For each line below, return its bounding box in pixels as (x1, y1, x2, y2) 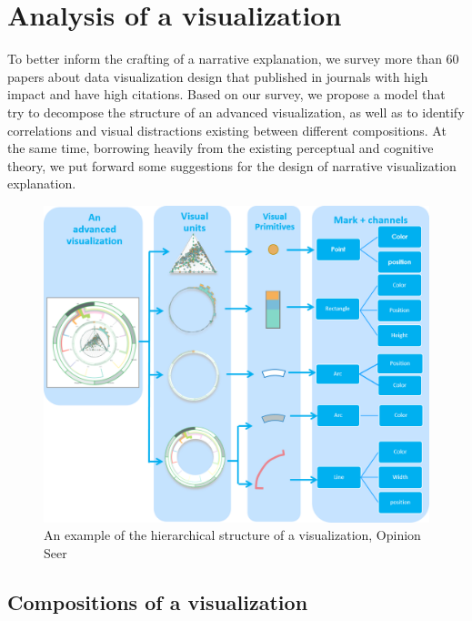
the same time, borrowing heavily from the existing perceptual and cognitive (7, 138, 434, 158)
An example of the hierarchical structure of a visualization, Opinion (44, 525, 421, 545)
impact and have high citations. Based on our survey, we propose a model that (7, 85, 446, 104)
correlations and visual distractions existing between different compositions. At (7, 120, 447, 139)
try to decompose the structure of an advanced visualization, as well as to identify (7, 102, 465, 121)
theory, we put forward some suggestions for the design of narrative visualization (7, 156, 457, 175)
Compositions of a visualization (7, 587, 308, 616)
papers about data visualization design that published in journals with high (7, 66, 428, 86)
